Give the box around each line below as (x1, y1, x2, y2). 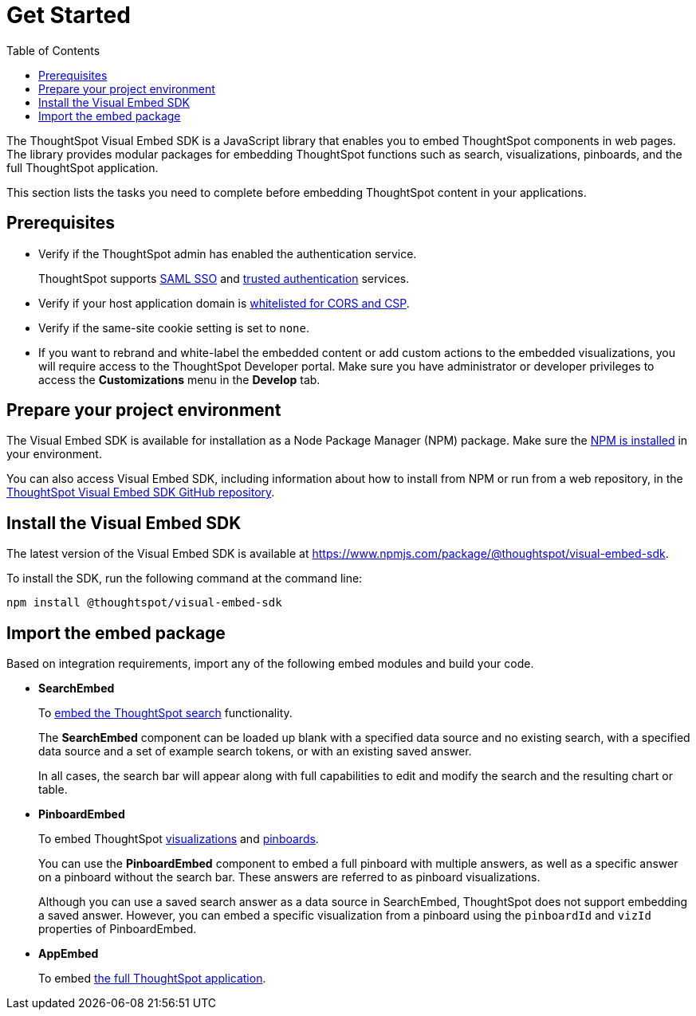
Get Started (6, 2, 131, 29)
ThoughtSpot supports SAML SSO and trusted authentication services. (38, 271, 410, 285)
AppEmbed (38, 947, 99, 961)
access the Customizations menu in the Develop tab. (38, 372, 320, 386)
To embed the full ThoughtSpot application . (38, 971, 266, 986)
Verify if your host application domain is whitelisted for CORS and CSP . (38, 296, 410, 310)
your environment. (6, 447, 102, 461)
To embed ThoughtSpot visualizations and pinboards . (38, 832, 319, 846)
